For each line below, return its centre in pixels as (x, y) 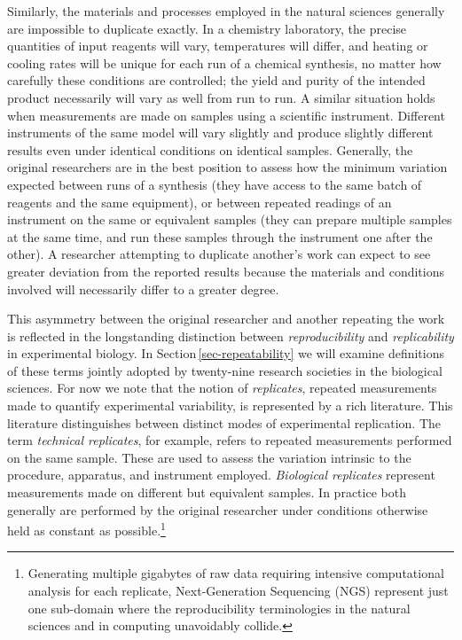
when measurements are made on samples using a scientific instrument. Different (226, 115)
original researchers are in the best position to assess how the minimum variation (227, 167)
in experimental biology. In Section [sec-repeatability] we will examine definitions (226, 353)
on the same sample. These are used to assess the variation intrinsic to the (209, 457)
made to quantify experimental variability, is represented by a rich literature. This (230, 406)
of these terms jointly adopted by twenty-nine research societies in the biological (225, 370)
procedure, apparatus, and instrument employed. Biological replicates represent (221, 475)
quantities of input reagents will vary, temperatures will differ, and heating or (218, 46)
